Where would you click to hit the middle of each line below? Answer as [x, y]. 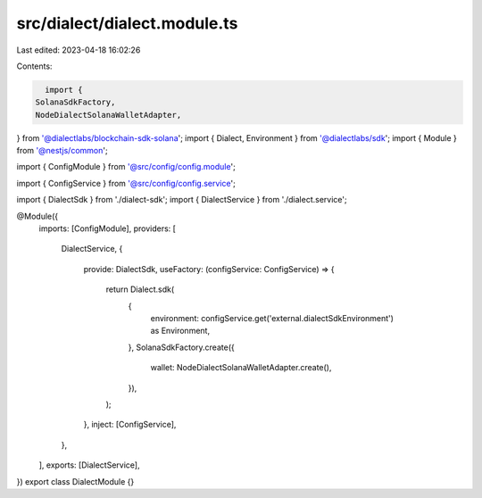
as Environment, [180, 331]
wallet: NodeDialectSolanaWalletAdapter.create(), [241, 368]
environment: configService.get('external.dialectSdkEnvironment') [272, 318]
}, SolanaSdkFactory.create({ [182, 347]
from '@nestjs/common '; [62, 151]
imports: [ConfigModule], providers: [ [107, 228]
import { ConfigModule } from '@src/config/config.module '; [126, 167]
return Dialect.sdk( [140, 289]
